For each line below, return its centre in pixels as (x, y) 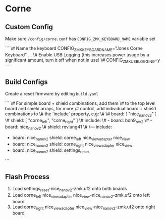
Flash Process (27, 177)
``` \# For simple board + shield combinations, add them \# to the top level (80, 103)
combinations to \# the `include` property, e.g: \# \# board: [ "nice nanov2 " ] (81, 114)
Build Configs (27, 82)
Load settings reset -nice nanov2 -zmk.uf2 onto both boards (70, 189)
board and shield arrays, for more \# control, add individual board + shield (81, 109)
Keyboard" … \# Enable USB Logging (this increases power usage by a (77, 54)
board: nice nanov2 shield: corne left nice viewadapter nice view (71, 138)
